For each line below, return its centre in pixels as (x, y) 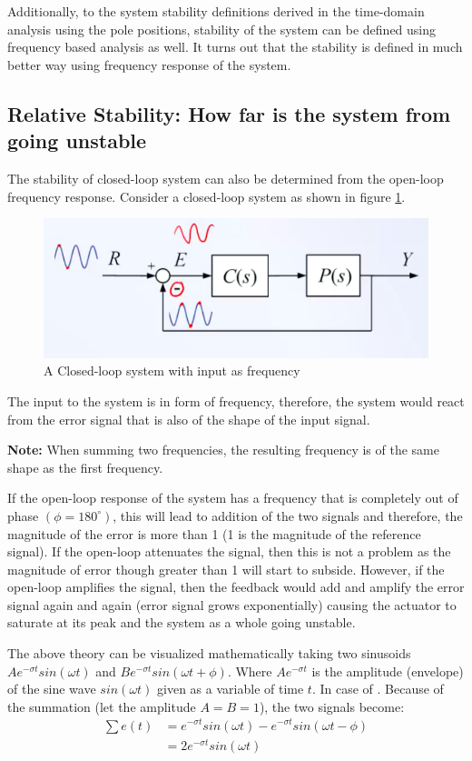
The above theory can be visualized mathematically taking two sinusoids (209, 653)
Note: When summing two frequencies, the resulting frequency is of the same (223, 450)
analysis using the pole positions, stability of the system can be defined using (222, 29)
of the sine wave (52, 689)
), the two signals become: (332, 706)
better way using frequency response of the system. (149, 64)
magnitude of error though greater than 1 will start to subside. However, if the (226, 569)
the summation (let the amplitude (102, 706)
